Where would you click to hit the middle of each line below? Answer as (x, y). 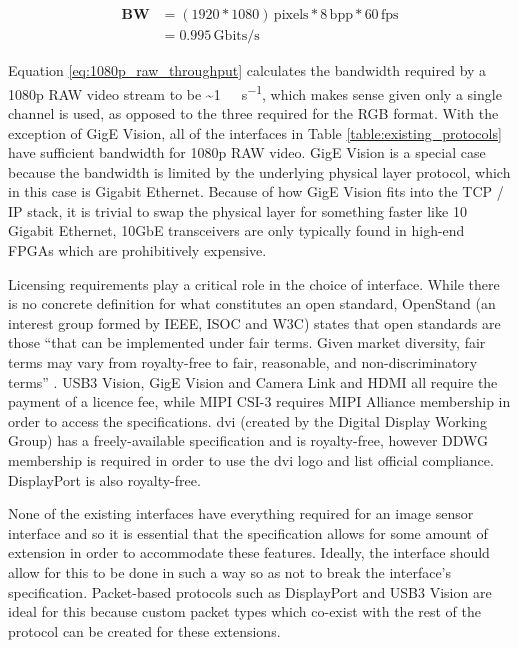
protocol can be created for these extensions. (144, 630)
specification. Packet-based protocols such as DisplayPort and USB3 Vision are (250, 591)
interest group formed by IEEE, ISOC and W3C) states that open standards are (254, 322)
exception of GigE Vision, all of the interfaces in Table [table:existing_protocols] (255, 132)
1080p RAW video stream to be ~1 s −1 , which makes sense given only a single (255, 92)
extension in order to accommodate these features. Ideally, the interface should (249, 552)
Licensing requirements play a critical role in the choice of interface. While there (254, 283)
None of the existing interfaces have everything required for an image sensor (241, 513)
